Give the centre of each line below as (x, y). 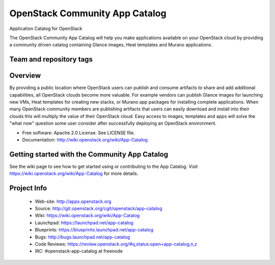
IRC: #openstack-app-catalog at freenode (79, 251)
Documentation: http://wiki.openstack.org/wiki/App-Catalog (85, 139)
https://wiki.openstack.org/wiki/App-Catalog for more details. (74, 173)
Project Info (28, 188)
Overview (25, 76)
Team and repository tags (51, 59)
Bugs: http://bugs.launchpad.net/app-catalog (82, 237)
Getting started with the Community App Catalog (89, 154)
